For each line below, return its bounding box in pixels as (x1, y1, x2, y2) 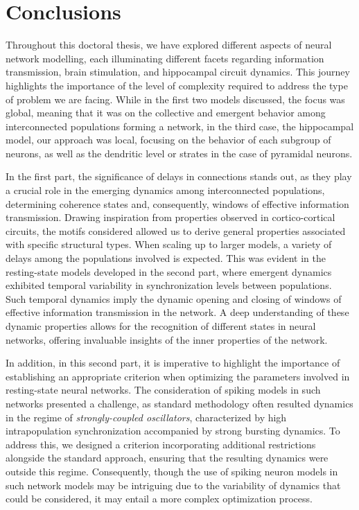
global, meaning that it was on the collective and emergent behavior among (6, 105, 326, 120)
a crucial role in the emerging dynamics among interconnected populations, (6, 183, 325, 197)
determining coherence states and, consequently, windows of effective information (6, 196, 349, 211)
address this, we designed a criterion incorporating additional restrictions (6, 437, 316, 451)
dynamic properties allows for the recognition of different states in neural (6, 319, 316, 333)
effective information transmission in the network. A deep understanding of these (6, 305, 349, 319)
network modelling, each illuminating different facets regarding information (6, 51, 324, 65)
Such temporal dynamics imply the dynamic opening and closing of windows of (6, 291, 342, 306)
